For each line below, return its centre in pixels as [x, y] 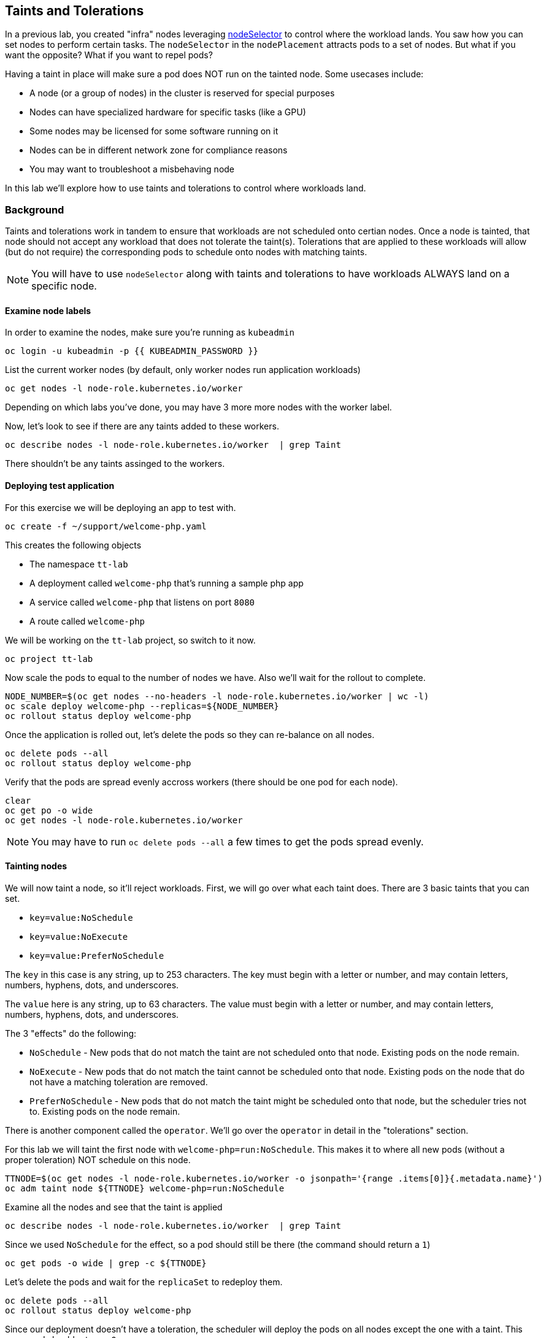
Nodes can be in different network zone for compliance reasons [159, 150]
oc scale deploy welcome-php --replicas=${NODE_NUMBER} [142, 706]
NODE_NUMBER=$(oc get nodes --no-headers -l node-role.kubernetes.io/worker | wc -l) [217, 696]
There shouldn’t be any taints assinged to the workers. [115, 464]
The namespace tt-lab [79, 564]
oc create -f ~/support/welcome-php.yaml [106, 526]
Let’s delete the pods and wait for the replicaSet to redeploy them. [144, 1282]
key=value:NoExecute [79, 936]
